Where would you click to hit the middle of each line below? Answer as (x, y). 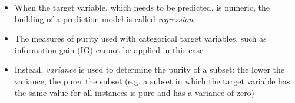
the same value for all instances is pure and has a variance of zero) (135, 92)
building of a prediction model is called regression (104, 18)
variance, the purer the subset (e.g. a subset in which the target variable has (152, 80)
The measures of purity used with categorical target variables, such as (140, 38)
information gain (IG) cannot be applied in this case (109, 49)
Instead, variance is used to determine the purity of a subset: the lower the (150, 69)
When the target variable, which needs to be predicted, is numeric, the (142, 7)
